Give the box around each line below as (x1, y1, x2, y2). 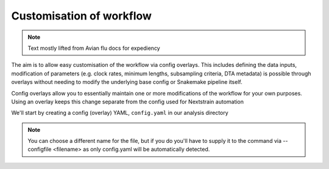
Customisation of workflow (11, 9, 152, 22)
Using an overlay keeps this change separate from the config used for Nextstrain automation (11, 98, 244, 105)
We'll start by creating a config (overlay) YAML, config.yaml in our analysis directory (11, 109, 228, 117)
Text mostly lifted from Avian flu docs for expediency (27, 44, 161, 52)
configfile (27, 146, 52, 153)
